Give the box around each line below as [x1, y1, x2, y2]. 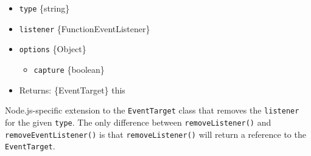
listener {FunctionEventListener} [19, 22, 150, 35]
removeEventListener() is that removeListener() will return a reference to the [5, 127, 306, 140]
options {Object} [19, 42, 86, 55]
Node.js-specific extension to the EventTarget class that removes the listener [5, 104, 299, 117]
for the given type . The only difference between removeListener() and [5, 115, 271, 128]
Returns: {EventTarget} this [19, 83, 125, 96]
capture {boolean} [33, 63, 105, 75]
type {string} [19, 2, 70, 14]
